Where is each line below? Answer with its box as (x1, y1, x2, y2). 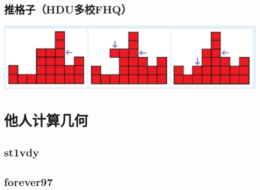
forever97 (4, 173, 53, 189)
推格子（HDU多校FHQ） (4, 1, 132, 17)
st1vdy (4, 144, 39, 160)
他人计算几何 (4, 110, 88, 130)
